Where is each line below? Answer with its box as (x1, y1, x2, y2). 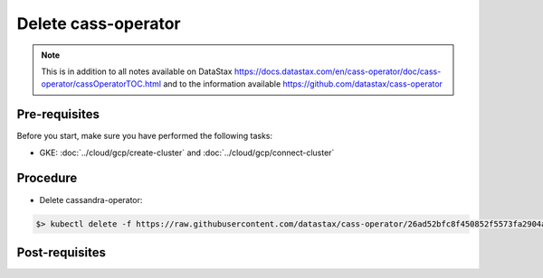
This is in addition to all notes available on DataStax (41, 66, 233, 77)
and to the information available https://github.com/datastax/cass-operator (163, 79, 443, 89)
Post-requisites (16, 245, 106, 260)
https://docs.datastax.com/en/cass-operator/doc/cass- (233, 66, 442, 77)
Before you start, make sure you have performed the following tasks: (16, 131, 273, 142)
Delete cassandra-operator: (39, 194, 143, 205)
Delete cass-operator (16, 14, 181, 33)
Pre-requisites (16, 107, 100, 122)
